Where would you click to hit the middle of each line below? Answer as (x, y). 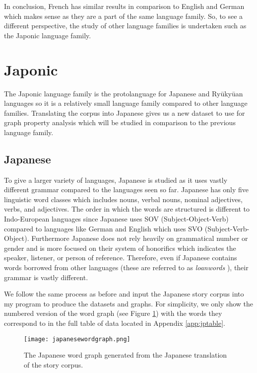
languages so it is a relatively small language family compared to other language (126, 103)
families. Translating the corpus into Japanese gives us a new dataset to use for (125, 112)
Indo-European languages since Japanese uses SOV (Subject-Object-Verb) (116, 219)
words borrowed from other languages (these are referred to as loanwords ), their (126, 267)
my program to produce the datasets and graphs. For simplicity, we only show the (129, 303)
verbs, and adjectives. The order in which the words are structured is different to (127, 209)
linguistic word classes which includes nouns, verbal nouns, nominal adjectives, (123, 199)
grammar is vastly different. (46, 277)
